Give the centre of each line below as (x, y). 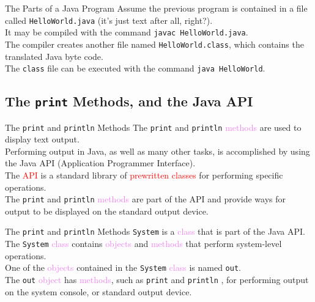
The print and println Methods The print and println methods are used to (153, 127)
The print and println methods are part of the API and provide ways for (146, 199)
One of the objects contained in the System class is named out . (123, 267)
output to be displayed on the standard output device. (107, 211)
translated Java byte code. (54, 56)
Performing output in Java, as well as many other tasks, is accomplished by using (157, 151)
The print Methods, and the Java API (129, 101)
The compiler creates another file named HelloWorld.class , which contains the (154, 44)
